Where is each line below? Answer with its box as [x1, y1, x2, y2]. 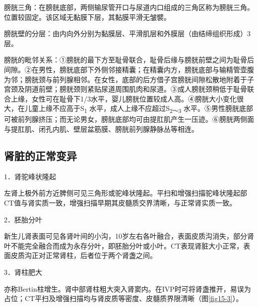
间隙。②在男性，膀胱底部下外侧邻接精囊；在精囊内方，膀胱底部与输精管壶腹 [4, 64, 254, 74]
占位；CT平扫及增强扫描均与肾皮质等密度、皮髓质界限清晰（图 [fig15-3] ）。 [4, 293, 243, 304]
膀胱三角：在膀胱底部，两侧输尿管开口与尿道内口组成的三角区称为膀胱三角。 [4, 2, 254, 12]
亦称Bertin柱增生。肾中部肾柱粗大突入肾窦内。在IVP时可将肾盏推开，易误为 [4, 283, 251, 294]
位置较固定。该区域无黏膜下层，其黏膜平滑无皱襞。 [4, 11, 171, 22]
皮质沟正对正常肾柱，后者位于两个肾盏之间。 [10, 250, 157, 260]
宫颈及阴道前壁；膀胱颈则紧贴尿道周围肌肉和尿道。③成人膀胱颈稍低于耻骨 [4, 84, 247, 94]
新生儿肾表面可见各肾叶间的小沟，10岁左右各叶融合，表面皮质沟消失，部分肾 [4, 231, 254, 241]
